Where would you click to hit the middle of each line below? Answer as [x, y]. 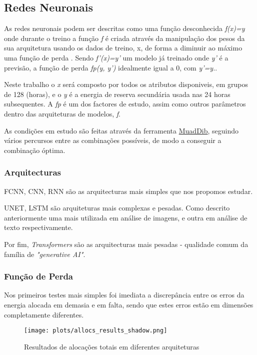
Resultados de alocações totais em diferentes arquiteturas [112, 346]
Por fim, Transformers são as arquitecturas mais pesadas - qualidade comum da [126, 244]
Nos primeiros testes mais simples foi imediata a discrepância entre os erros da [124, 295]
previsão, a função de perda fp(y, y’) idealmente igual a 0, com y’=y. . [111, 67]
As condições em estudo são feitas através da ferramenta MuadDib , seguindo [121, 130]
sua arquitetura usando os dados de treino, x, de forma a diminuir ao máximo [123, 48]
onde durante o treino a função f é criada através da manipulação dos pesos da [124, 38]
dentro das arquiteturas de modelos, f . [62, 113]
